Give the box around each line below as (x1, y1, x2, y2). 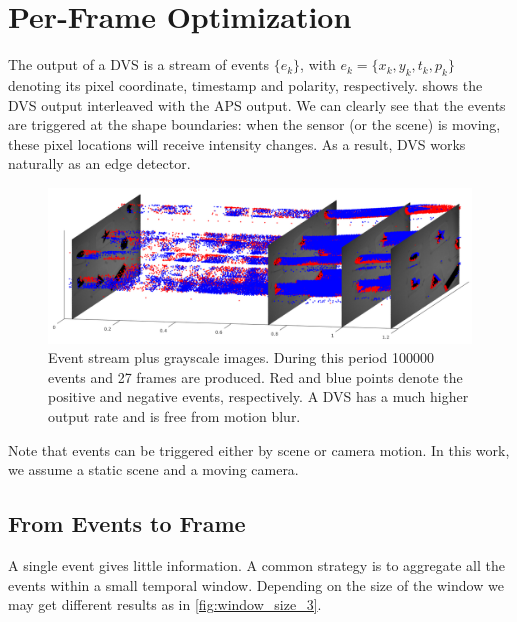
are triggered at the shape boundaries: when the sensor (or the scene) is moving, (8, 114, 501, 135)
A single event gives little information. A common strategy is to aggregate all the (8, 554, 505, 575)
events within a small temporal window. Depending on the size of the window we (8, 574, 504, 595)
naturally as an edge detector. (8, 153, 191, 174)
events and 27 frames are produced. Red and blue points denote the (48, 366, 463, 387)
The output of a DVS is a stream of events (8, 54, 269, 75)
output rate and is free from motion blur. (48, 405, 301, 426)
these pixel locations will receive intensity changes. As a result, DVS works (8, 133, 466, 154)
